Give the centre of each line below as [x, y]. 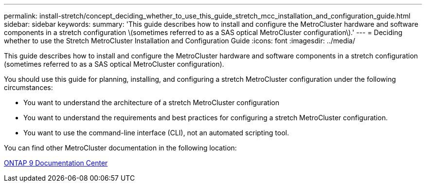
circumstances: [28, 87]
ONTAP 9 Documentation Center [56, 163]
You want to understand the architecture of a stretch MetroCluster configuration [151, 102]
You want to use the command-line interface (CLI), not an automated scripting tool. [156, 133]
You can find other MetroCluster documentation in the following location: [120, 148]
